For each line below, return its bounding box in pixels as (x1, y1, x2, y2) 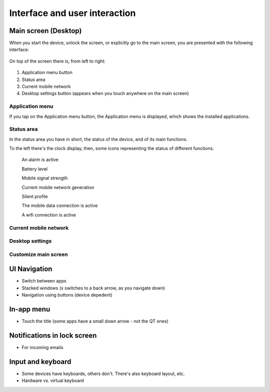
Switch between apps (21, 278, 67, 284)
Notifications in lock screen (9, 331, 97, 339)
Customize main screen (9, 250, 68, 257)
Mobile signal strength (21, 175, 68, 181)
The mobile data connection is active (21, 202, 98, 208)
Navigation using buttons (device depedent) (21, 292, 112, 298)
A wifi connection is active (21, 211, 76, 217)
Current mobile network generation (21, 184, 94, 190)
